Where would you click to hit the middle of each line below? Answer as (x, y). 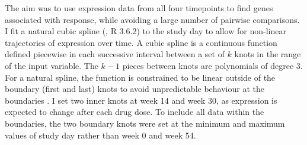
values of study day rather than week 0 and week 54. (100, 135)
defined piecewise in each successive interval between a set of (115, 54)
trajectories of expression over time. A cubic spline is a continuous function (141, 42)
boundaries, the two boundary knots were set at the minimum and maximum (145, 123)
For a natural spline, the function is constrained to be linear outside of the (140, 77)
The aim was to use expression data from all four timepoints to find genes (139, 8)
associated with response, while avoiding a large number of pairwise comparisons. (152, 19)
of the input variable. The (52, 65)
